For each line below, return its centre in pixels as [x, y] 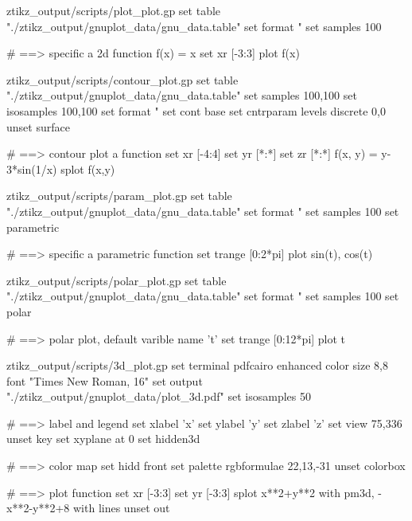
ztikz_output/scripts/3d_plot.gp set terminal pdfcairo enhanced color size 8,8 [198, 365]
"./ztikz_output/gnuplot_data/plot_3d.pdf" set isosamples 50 [159, 396]
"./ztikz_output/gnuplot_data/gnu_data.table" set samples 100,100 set [182, 95]
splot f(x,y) [88, 168]
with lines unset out [121, 508]
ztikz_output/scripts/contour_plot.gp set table [122, 79]
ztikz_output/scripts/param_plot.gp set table [119, 196]
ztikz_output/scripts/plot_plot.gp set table [114, 10]
